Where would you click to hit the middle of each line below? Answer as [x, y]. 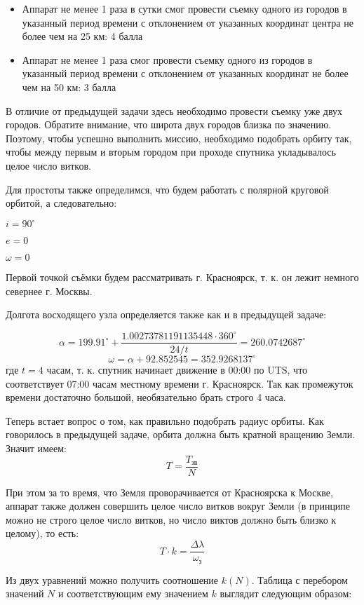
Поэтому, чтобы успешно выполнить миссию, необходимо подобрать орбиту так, [179, 138]
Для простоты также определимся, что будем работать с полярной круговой [167, 189]
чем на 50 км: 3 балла [69, 87]
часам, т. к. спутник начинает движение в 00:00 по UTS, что [177, 370]
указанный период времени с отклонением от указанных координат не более [185, 73]
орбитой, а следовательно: [61, 203]
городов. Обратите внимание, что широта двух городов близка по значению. [169, 124]
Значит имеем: [36, 448]
